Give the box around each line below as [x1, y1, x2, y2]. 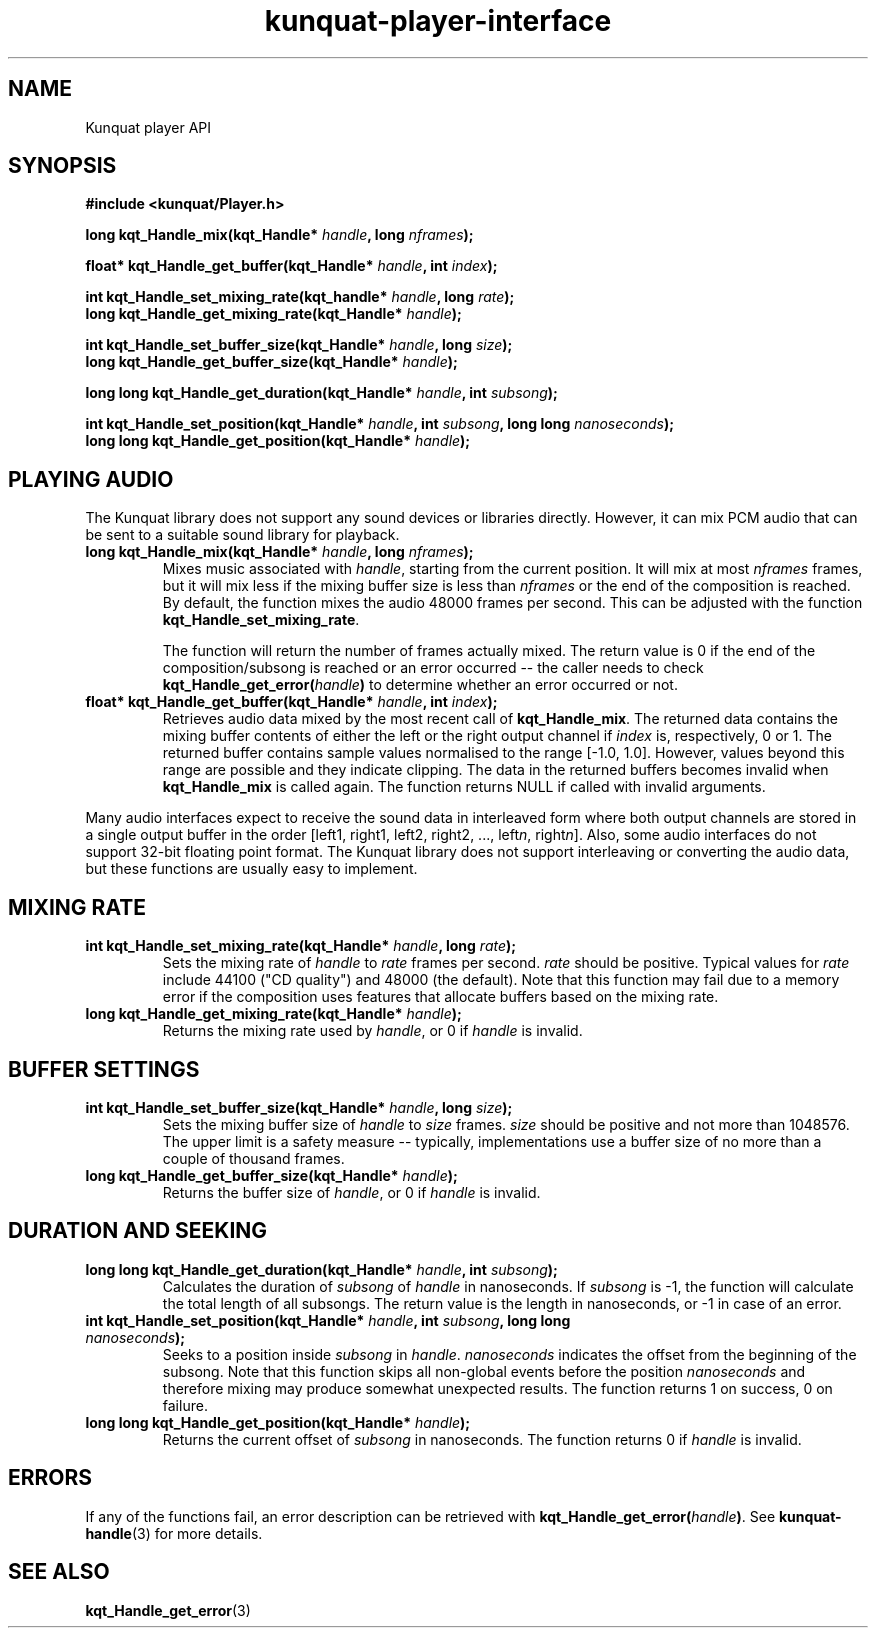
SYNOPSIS [8, 153, 117, 179]
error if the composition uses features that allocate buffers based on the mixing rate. [162, 988, 719, 1006]
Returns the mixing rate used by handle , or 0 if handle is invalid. [162, 1022, 583, 1040]
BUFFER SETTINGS [8, 1056, 200, 1082]
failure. [162, 1396, 208, 1414]
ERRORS [8, 1465, 93, 1491]
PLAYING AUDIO [8, 466, 174, 492]
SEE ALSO [8, 1559, 110, 1585]
